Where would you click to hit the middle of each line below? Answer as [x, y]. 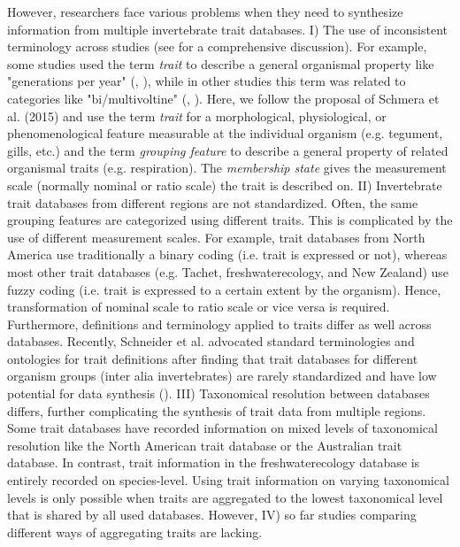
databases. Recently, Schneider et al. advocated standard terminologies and [211, 341]
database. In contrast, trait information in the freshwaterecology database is [214, 462]
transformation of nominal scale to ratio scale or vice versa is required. [199, 307]
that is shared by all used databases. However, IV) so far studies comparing [212, 515]
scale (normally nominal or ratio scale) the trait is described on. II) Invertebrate [225, 185]
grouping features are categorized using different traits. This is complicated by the [230, 220]
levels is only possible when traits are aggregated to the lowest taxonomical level [225, 497]
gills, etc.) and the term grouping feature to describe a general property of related [228, 150]
